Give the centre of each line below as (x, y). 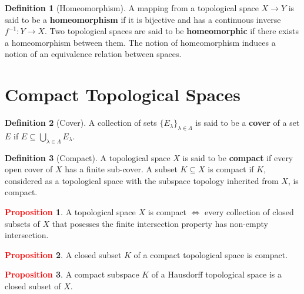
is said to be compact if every (238, 157)
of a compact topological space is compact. (211, 254)
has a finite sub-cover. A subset (121, 169)
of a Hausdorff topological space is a (216, 274)
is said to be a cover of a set (248, 123)
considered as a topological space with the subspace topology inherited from (142, 180)
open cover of (29, 169)
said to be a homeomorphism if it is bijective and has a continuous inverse (143, 19)
